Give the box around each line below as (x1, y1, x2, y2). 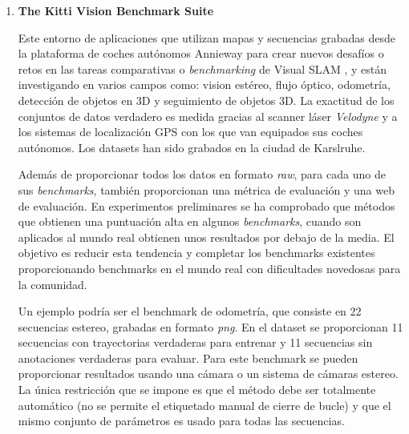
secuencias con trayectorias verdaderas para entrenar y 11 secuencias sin (18, 334, 373, 351)
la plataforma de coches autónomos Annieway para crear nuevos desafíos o (18, 45, 384, 62)
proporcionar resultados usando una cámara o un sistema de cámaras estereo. (18, 365, 399, 382)
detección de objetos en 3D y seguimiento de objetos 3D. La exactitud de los (18, 91, 395, 108)
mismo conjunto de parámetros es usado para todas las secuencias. (18, 412, 345, 429)
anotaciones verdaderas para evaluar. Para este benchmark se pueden (18, 349, 358, 366)
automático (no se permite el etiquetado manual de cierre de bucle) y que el (18, 396, 391, 413)
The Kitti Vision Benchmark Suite (18, 2, 214, 18)
